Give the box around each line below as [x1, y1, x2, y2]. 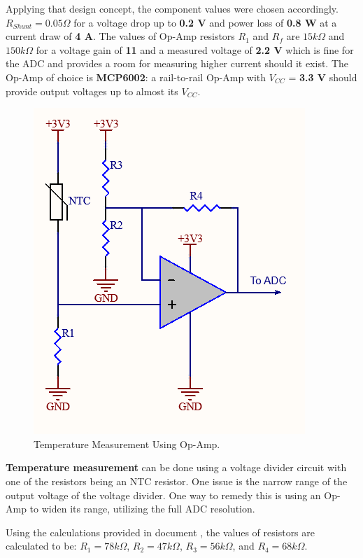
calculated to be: [6, 538, 77, 553]
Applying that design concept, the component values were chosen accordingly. [6, 1, 339, 15]
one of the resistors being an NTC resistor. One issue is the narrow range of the [6, 473, 348, 488]
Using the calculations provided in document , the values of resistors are [6, 524, 315, 539]
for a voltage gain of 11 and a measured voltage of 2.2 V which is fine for [36, 42, 354, 57]
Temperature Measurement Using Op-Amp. [34, 436, 220, 451]
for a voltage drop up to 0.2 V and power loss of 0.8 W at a [73, 15, 337, 29]
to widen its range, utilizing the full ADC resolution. [29, 501, 255, 516]
